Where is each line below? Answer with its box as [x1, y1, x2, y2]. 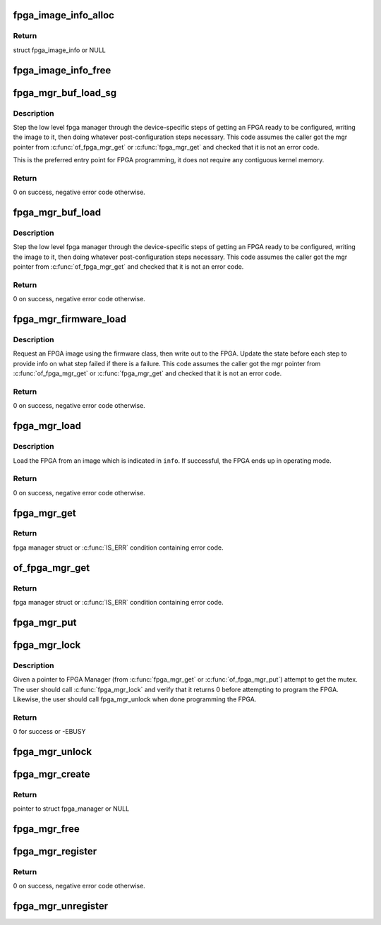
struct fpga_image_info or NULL [13, 46, 106, 54]
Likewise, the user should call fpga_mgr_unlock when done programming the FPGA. [13, 695, 257, 703]
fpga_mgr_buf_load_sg [13, 87, 117, 99]
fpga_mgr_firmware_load [13, 313, 127, 325]
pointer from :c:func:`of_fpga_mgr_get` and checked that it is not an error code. [13, 262, 244, 271]
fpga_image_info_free [13, 64, 111, 76]
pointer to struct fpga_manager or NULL [13, 804, 130, 813]
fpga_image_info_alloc [13, 9, 114, 21]
